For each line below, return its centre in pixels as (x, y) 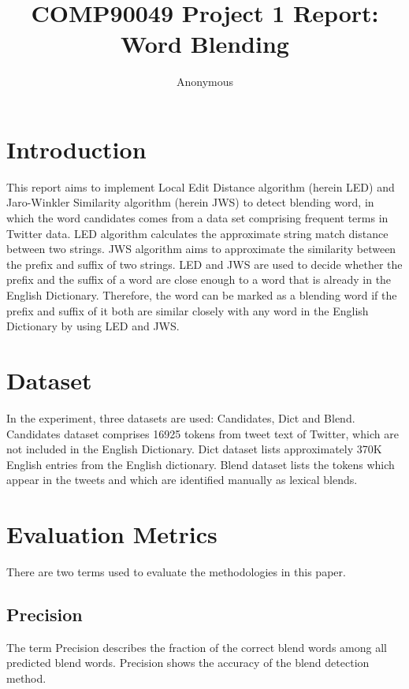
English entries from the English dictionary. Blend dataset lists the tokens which (201, 464)
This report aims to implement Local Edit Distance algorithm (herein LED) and (201, 186)
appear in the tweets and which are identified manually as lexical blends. (182, 480)
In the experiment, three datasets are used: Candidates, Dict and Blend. (181, 417)
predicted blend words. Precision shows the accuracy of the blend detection (188, 663)
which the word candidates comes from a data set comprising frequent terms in (197, 218)
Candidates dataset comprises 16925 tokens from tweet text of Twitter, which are (203, 433)
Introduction (76, 149)
